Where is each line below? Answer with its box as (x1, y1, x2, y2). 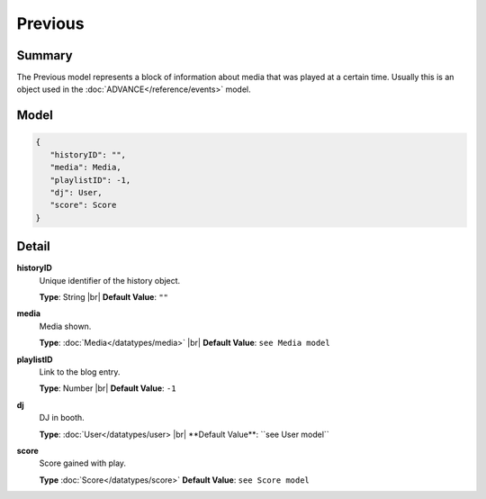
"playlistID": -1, (49, 175, 131, 185)
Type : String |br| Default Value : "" (39, 292, 169, 303)
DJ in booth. (39, 413, 85, 423)
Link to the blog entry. (39, 367, 121, 377)
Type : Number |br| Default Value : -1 (39, 383, 176, 394)
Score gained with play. (39, 458, 126, 468)
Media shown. (39, 321, 92, 331)
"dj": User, (49, 187, 103, 198)
